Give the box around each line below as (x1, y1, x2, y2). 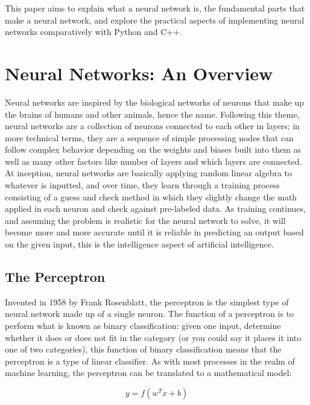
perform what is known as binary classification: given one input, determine (5, 319, 281, 332)
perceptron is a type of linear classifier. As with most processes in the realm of (5, 354, 295, 367)
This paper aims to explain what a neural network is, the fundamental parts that (5, 2, 305, 14)
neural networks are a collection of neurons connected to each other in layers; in (5, 120, 300, 132)
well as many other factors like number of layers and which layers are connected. (5, 155, 302, 167)
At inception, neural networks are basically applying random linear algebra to (5, 167, 293, 179)
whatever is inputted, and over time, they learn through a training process (5, 179, 280, 191)
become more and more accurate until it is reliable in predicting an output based (5, 226, 304, 238)
